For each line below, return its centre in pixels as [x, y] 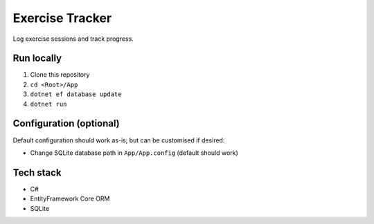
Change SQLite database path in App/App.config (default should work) [134, 153]
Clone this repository [60, 75]
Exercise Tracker [62, 18]
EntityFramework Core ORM [70, 199]
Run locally [37, 58]
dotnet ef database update [76, 94]
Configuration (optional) [66, 123]
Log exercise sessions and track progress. [73, 39]
